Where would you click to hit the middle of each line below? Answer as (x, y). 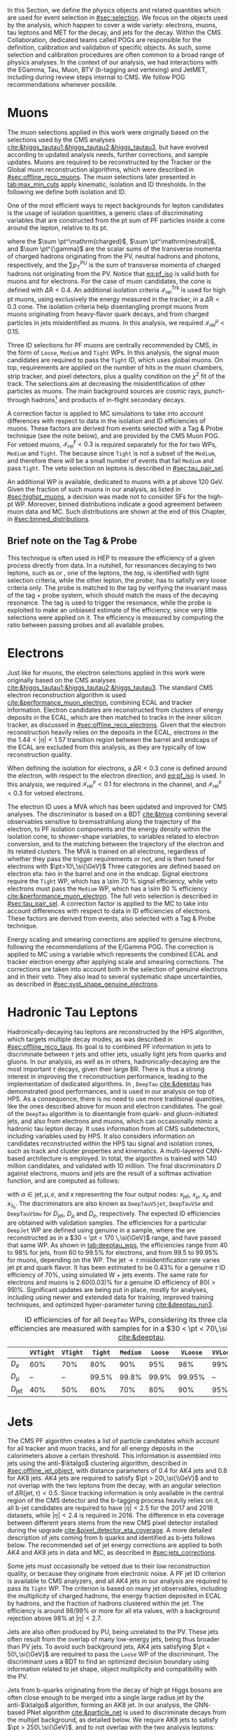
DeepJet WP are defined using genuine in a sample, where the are (101, 1230)
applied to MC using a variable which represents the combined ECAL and (113, 954)
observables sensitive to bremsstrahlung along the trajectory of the (104, 822)
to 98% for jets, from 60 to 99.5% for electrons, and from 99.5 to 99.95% (113, 1252)
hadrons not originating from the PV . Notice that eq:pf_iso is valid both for (113, 274)
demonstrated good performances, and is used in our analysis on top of (111, 1092)
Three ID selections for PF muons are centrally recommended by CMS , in (113, 345)
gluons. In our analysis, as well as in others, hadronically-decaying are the (114, 1062)
